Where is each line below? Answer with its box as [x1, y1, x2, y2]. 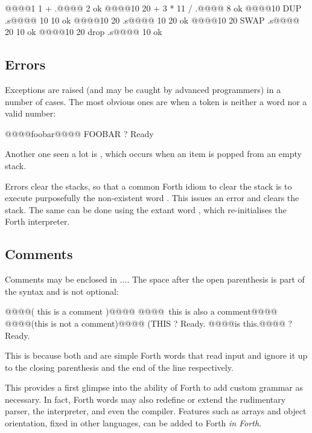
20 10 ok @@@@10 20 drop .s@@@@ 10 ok [5, 25, 162, 38]
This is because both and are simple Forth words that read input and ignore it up [5, 349, 308, 362]
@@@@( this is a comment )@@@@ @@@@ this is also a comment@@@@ [5, 305, 278, 318]
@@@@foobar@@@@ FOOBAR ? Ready [5, 127, 154, 140]
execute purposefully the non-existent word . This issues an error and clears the [5, 191, 299, 204]
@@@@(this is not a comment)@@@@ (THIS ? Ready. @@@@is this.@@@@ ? [5, 316, 293, 329]
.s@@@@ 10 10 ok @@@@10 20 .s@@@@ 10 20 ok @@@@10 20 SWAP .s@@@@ [5, 13, 300, 26]
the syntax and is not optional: [5, 284, 119, 297]
